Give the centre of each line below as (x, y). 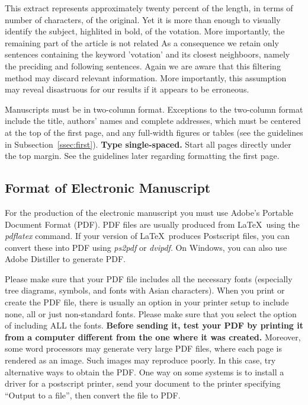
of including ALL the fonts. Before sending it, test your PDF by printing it (154, 325)
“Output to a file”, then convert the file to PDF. (93, 395)
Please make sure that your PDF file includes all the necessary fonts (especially (149, 278)
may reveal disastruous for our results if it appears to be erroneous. (127, 89)
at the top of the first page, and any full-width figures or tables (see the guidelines (154, 132)
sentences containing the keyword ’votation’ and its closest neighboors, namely (147, 54)
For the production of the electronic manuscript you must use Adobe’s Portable (149, 212)
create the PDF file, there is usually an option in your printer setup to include (147, 302)
